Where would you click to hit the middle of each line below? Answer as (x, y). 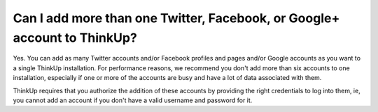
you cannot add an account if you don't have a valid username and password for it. (133, 100)
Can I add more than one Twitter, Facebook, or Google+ (176, 18)
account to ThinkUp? (75, 38)
